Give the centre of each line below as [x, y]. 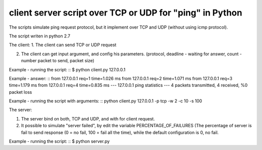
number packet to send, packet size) [58, 61]
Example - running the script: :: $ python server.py [59, 141]
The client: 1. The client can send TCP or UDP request [63, 45]
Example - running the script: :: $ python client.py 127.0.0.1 [67, 69]
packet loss [21, 92]
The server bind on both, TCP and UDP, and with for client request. [88, 118]
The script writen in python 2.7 [40, 36]
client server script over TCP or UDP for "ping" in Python [126, 13]
